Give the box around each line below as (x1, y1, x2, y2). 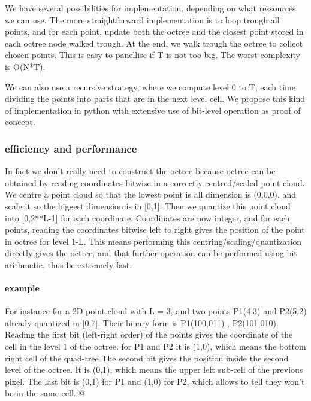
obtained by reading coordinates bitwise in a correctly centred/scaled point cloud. (5, 176, 305, 189)
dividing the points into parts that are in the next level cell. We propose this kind (5, 92, 305, 105)
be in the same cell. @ (5, 387, 86, 399)
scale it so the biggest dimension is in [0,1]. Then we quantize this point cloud (5, 199, 291, 212)
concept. (5, 116, 35, 128)
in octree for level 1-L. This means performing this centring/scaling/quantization (5, 235, 301, 247)
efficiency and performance (5, 141, 137, 156)
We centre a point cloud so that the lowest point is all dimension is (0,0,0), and (5, 188, 297, 200)
